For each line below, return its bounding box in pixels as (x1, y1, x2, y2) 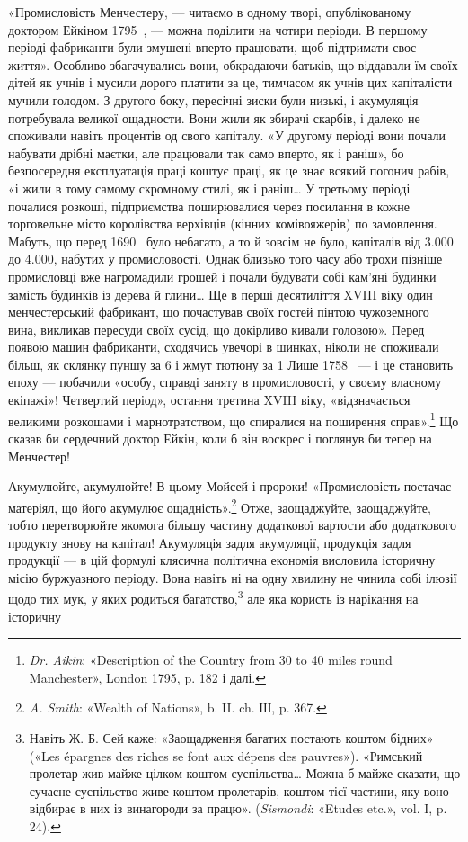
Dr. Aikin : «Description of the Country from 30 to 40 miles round (29, 650, 393, 669)
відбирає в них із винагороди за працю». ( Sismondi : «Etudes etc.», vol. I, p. (29, 799, 447, 818)
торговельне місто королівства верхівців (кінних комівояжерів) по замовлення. (8, 214, 437, 233)
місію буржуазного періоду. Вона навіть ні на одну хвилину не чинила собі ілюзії (8, 568, 457, 587)
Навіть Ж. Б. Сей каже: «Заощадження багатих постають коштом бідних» (29, 728, 434, 747)
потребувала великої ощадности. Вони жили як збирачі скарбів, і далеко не (8, 108, 420, 127)
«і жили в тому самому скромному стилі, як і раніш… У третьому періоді (8, 178, 411, 197)
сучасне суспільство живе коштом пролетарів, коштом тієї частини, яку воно (29, 781, 449, 800)
